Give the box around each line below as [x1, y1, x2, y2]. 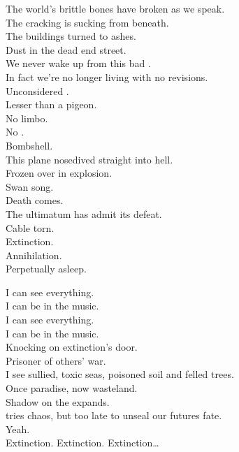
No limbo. [6, 110, 48, 125]
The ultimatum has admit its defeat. [6, 206, 162, 221]
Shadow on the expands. [6, 394, 110, 409]
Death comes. [6, 193, 64, 207]
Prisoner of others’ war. [6, 353, 106, 367]
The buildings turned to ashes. [6, 29, 136, 43]
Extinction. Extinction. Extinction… [6, 435, 159, 450]
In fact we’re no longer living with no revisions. [6, 69, 208, 84]
